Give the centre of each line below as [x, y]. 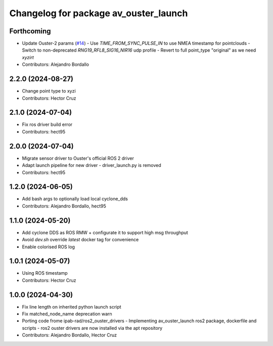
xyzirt [28, 57]
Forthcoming [30, 31]
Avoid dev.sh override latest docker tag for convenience [80, 240]
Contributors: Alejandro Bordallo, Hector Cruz [70, 335]
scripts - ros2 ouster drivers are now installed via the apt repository [92, 328]
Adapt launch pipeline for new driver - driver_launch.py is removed [92, 165]
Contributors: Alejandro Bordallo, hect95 [64, 206]
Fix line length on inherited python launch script [72, 307]
